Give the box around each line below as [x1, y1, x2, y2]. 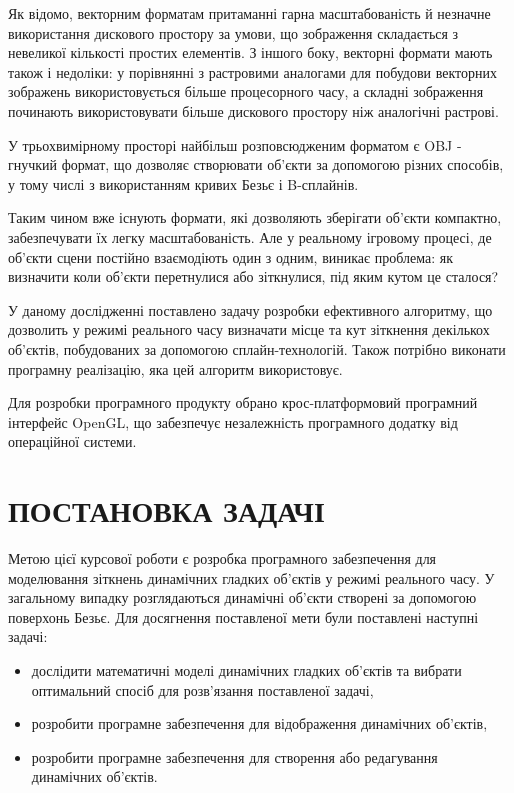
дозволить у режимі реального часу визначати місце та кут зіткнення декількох [8, 319, 490, 340]
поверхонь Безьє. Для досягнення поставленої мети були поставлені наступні [8, 606, 479, 627]
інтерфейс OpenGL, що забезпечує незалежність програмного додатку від [8, 411, 458, 432]
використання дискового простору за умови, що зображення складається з [8, 22, 459, 43]
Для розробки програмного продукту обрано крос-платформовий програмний [8, 392, 478, 413]
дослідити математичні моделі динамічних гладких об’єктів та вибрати [31, 659, 462, 680]
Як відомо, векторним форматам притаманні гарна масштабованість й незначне [8, 3, 491, 23]
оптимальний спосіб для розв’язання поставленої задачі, [31, 679, 374, 700]
